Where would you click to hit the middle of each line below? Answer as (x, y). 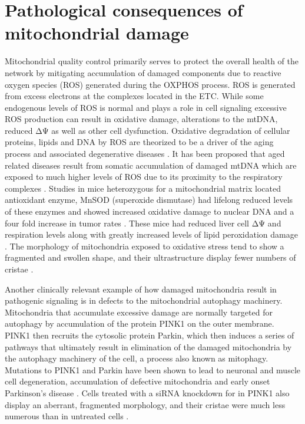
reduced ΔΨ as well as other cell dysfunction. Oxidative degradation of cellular (147, 130)
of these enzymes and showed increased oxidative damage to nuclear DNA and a (150, 211)
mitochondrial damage (97, 33)
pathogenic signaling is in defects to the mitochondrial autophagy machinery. (144, 300)
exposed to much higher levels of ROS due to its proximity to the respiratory (144, 177)
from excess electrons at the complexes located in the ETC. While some (134, 96)
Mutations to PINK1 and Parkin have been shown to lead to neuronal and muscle (152, 369)
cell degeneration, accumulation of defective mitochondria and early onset (137, 381)
